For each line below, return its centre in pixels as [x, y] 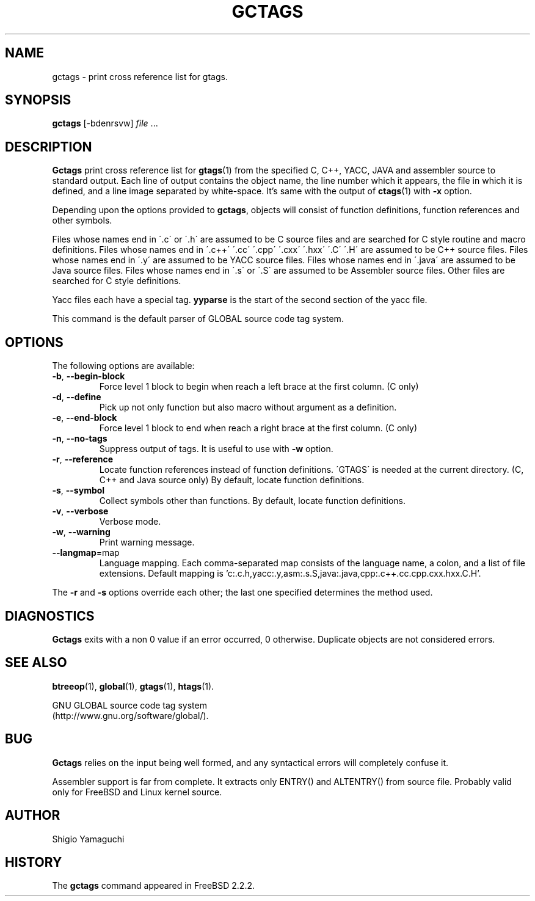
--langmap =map [86, 553]
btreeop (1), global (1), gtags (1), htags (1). [133, 686]
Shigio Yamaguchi [88, 839]
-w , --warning [81, 532]
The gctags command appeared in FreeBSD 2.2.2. [153, 886]
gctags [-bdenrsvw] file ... [105, 123]
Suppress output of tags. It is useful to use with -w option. [216, 449]
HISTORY [34, 862]
